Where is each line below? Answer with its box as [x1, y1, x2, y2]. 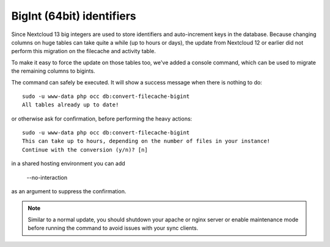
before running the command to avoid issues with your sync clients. [28, 224, 199, 232]
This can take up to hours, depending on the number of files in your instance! [22, 138, 271, 145]
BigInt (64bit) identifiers [11, 9, 137, 23]
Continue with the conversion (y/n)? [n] [22, 146, 148, 153]
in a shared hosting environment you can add [11, 160, 125, 168]
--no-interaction [26, 174, 68, 181]
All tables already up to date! [22, 101, 119, 108]
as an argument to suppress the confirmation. [11, 188, 127, 195]
